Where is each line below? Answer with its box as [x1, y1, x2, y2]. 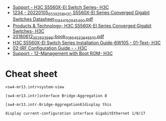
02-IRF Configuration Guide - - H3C [12, 45, 87, 51]
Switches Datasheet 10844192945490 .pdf [12, 16, 93, 23]
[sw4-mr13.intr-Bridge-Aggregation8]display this [5, 102, 112, 107]
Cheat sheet [5, 68, 58, 79]
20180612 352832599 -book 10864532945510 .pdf [12, 33, 104, 41]
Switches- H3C [12, 28, 44, 34]
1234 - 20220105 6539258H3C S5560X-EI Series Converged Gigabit [12, 10, 150, 17]
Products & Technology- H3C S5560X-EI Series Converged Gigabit [12, 23, 152, 29]
